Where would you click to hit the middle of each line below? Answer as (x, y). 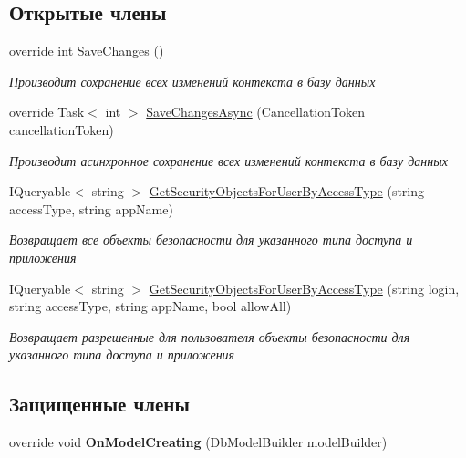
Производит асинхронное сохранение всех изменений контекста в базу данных (228, 160)
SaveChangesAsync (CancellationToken (255, 112)
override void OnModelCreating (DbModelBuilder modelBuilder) (198, 442)
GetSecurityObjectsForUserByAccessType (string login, (304, 288)
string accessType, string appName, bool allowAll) (150, 306)
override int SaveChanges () (87, 51)
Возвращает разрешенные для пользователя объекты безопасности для (210, 336)
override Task (47, 112)
